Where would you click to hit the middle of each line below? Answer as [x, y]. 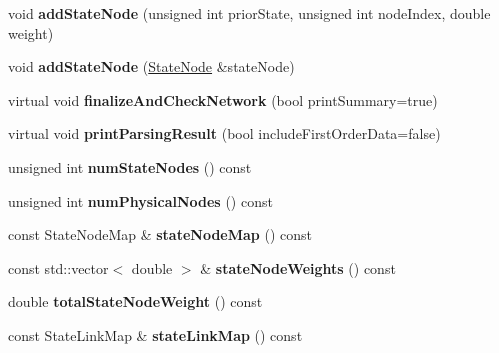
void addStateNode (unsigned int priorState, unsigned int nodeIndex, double [249, 13]
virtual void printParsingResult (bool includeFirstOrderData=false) [224, 133]
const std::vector [58, 267]
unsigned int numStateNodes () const [130, 166]
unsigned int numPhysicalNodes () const [140, 200]
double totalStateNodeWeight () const [135, 301]
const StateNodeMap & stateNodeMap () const [160, 234]
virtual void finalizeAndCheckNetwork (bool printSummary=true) [223, 99]
